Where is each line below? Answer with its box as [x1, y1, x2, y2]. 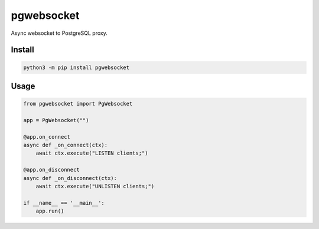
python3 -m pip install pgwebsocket [23, 64, 130, 71]
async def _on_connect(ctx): [23, 142, 108, 149]
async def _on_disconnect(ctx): [23, 175, 118, 181]
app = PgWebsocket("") [23, 117, 89, 123]
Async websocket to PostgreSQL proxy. [11, 30, 108, 37]
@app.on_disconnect [23, 166, 80, 174]
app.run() [35, 208, 64, 215]
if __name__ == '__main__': [23, 199, 105, 206]
